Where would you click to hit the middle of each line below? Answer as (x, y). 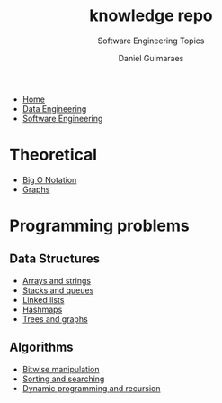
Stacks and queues (58, 290)
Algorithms (41, 348)
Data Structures (55, 259)
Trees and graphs (55, 319)
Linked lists (43, 299)
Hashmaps (42, 309)
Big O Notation (49, 179)
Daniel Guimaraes (151, 58)
